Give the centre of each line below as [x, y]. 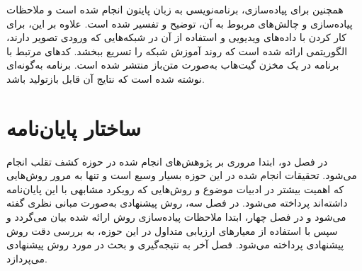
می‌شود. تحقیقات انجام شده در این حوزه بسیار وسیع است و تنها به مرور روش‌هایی [182, 175]
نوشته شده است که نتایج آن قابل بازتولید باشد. [106, 78]
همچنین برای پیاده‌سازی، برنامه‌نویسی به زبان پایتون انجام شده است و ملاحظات [175, 9]
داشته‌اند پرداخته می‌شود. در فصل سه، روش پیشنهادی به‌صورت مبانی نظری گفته [177, 203]
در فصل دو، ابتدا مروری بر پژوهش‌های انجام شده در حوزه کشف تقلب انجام [167, 161]
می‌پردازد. [27, 258]
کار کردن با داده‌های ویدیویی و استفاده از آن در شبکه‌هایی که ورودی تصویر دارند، [176, 37]
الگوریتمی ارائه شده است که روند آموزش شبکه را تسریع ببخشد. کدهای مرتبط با [177, 51]
